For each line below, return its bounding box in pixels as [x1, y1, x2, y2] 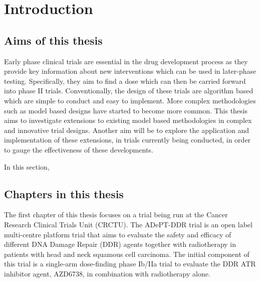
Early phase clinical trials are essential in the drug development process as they [4, 56, 248, 66]
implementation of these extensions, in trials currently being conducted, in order [4, 134, 251, 145]
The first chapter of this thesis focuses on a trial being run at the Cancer [4, 209, 228, 220]
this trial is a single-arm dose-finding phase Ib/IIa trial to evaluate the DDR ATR [4, 258, 256, 269]
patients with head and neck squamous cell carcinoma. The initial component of [4, 248, 249, 259]
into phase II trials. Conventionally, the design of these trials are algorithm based [4, 85, 253, 96]
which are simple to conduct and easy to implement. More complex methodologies [4, 95, 256, 105]
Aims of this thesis [4, 32, 103, 48]
